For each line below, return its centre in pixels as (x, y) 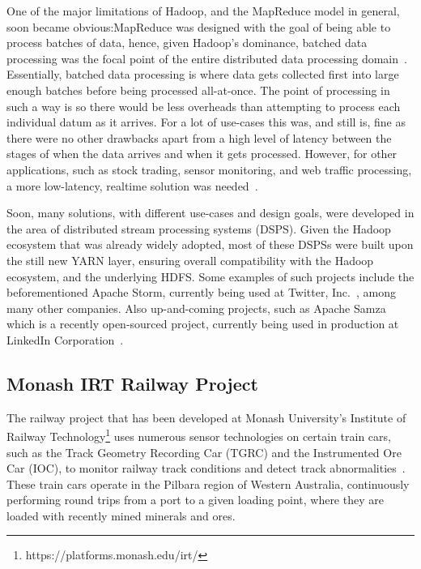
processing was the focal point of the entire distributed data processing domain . (207, 58)
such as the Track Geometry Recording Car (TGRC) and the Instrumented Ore (204, 452)
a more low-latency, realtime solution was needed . (132, 185)
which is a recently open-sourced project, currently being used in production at (203, 324)
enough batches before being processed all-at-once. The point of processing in (198, 90)
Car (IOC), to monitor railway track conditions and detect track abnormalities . (206, 468)
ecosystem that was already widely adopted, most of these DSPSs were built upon (210, 244)
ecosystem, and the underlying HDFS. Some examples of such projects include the (210, 276)
